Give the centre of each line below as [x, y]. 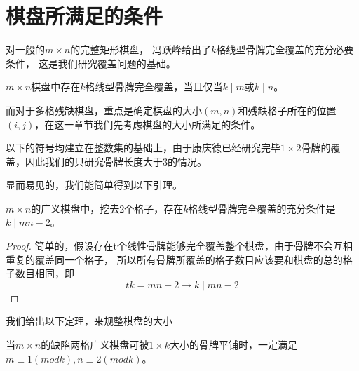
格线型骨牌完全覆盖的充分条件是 [262, 208]
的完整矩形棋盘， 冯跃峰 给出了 [141, 49]
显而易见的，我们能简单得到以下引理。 [94, 185]
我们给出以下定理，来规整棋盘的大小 [89, 321]
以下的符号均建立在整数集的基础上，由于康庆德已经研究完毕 [143, 148]
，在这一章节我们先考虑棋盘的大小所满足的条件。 [148, 124]
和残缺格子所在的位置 [287, 110]
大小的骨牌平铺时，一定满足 [234, 345]
